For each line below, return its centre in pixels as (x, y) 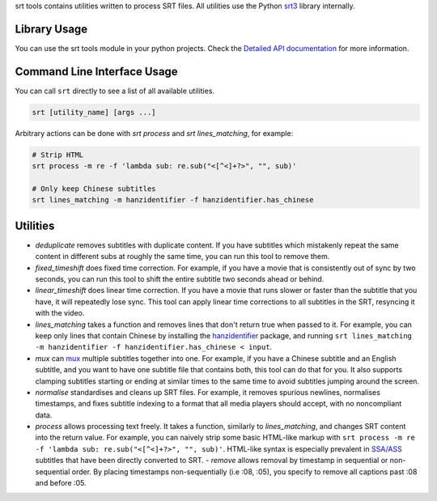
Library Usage (51, 29)
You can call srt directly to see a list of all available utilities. (115, 91)
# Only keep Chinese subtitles (94, 189)
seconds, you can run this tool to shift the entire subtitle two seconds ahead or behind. (180, 279)
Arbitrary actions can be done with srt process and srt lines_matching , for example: (154, 133)
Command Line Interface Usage (96, 72)
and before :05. (61, 483)
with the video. (60, 313)
